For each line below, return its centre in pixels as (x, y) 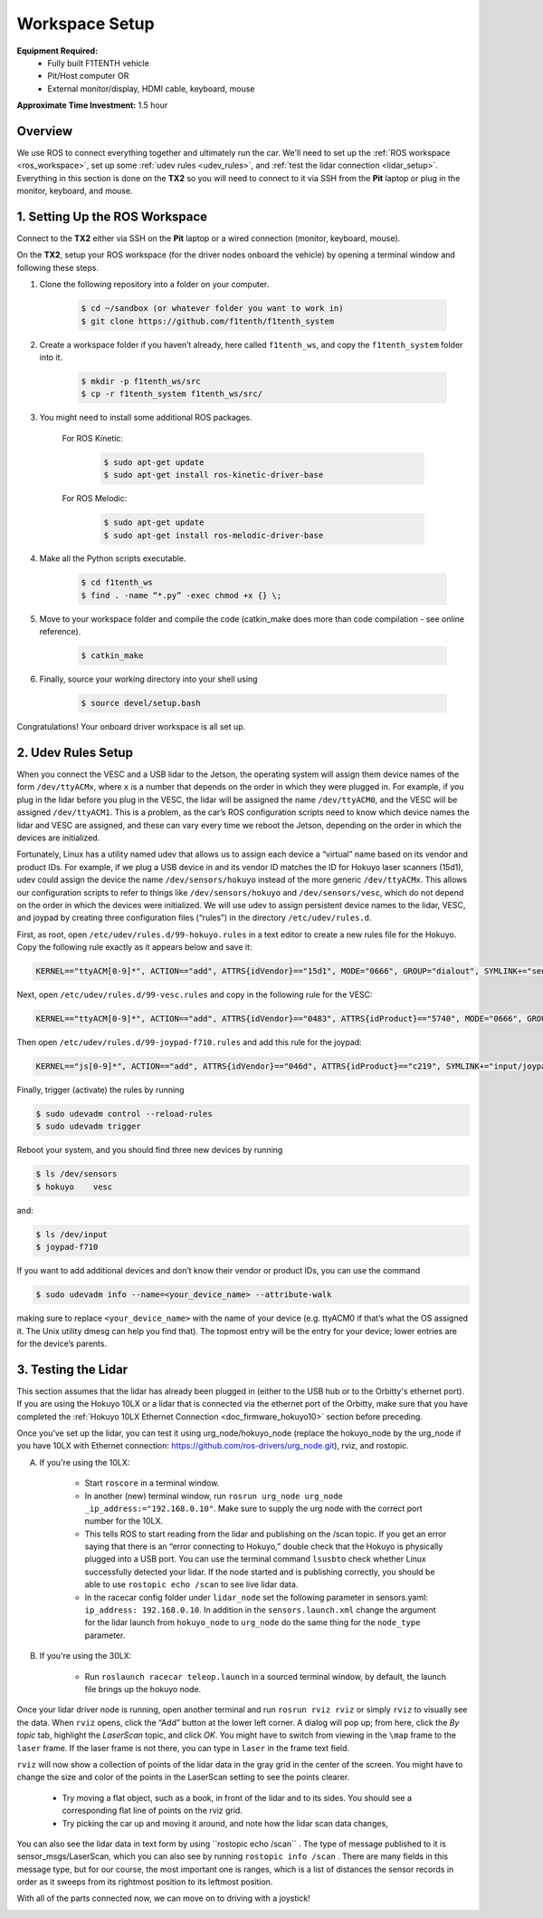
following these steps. (58, 267)
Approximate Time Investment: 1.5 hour (92, 105)
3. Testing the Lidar (72, 1369)
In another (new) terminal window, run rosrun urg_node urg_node (214, 1496)
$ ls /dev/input (72, 1234)
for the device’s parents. (62, 1343)
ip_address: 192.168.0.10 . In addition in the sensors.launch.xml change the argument (260, 1610)
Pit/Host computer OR (88, 76)
